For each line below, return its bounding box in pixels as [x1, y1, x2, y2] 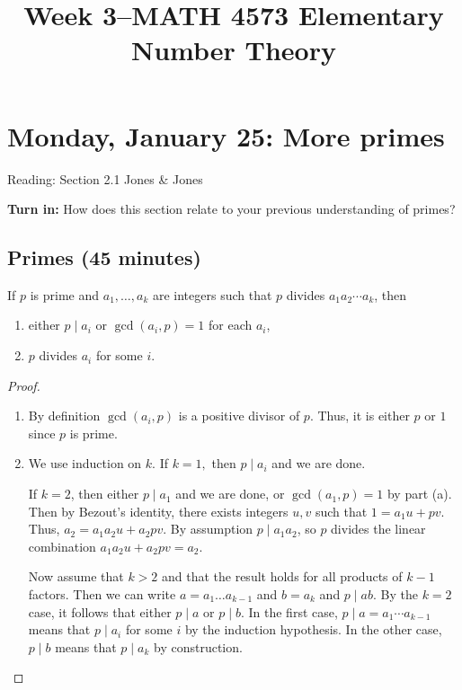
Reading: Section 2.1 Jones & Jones [7, 169, 203, 188]
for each [209, 315, 253, 334]
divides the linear [331, 519, 426, 538]
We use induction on [28, 454, 142, 473]
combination [28, 536, 96, 555]
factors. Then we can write [28, 585, 176, 604]
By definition [28, 406, 101, 425]
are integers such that [152, 285, 272, 304]
